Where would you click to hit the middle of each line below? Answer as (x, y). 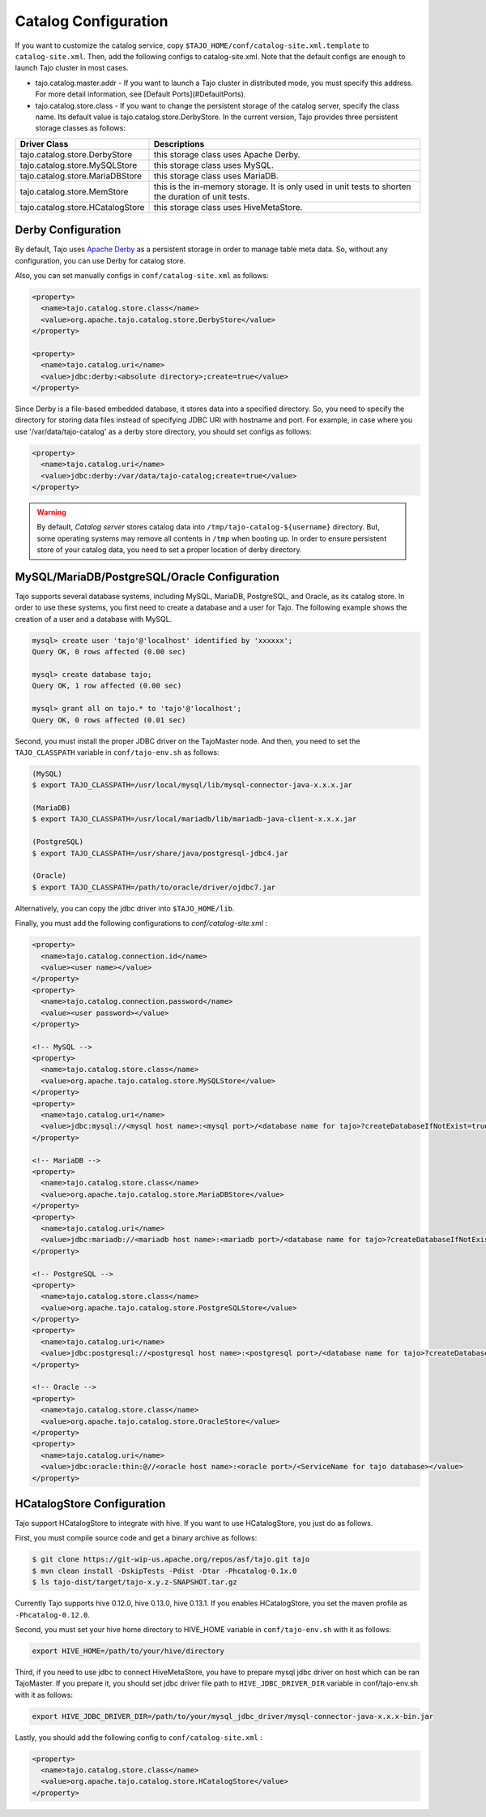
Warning (51, 512)
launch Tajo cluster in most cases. (72, 68)
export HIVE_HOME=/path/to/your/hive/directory (128, 1651)
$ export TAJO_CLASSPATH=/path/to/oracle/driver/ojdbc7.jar (154, 887)
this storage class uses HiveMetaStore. (228, 207)
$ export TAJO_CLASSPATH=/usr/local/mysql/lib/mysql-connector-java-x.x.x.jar (192, 785)
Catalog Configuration (92, 21)
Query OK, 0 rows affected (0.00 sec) (109, 652)
